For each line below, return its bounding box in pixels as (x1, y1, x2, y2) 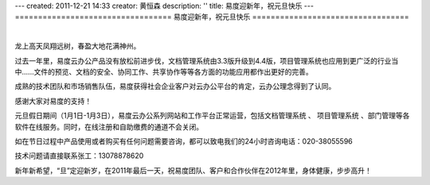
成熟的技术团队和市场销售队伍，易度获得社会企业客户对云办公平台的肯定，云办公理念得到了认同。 (14, 82, 336, 91)
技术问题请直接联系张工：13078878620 (14, 151, 144, 160)
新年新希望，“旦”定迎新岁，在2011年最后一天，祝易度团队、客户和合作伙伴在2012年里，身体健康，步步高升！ (14, 165, 372, 175)
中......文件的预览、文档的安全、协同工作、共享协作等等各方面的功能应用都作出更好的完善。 (14, 67, 314, 76)
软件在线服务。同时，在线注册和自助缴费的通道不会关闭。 (14, 121, 203, 131)
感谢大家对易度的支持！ (14, 96, 92, 106)
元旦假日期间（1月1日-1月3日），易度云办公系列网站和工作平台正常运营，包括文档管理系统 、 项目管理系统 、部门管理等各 (14, 111, 410, 121)
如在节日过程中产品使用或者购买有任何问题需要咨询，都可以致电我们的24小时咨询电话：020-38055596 (14, 136, 354, 146)
